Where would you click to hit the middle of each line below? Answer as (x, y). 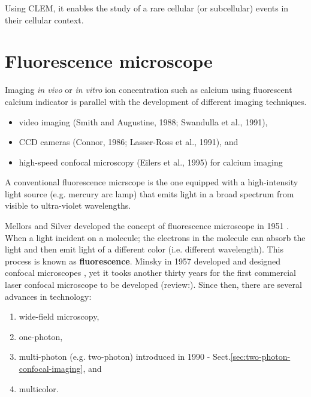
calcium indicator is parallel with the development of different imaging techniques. (156, 101)
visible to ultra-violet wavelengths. (68, 205)
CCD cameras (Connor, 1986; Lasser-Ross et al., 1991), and (129, 142)
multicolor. (39, 388)
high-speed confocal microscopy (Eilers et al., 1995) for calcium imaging (151, 162)
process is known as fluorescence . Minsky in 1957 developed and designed (143, 261)
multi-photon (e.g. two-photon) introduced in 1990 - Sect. (125, 357)
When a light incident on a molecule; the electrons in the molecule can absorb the (155, 237)
